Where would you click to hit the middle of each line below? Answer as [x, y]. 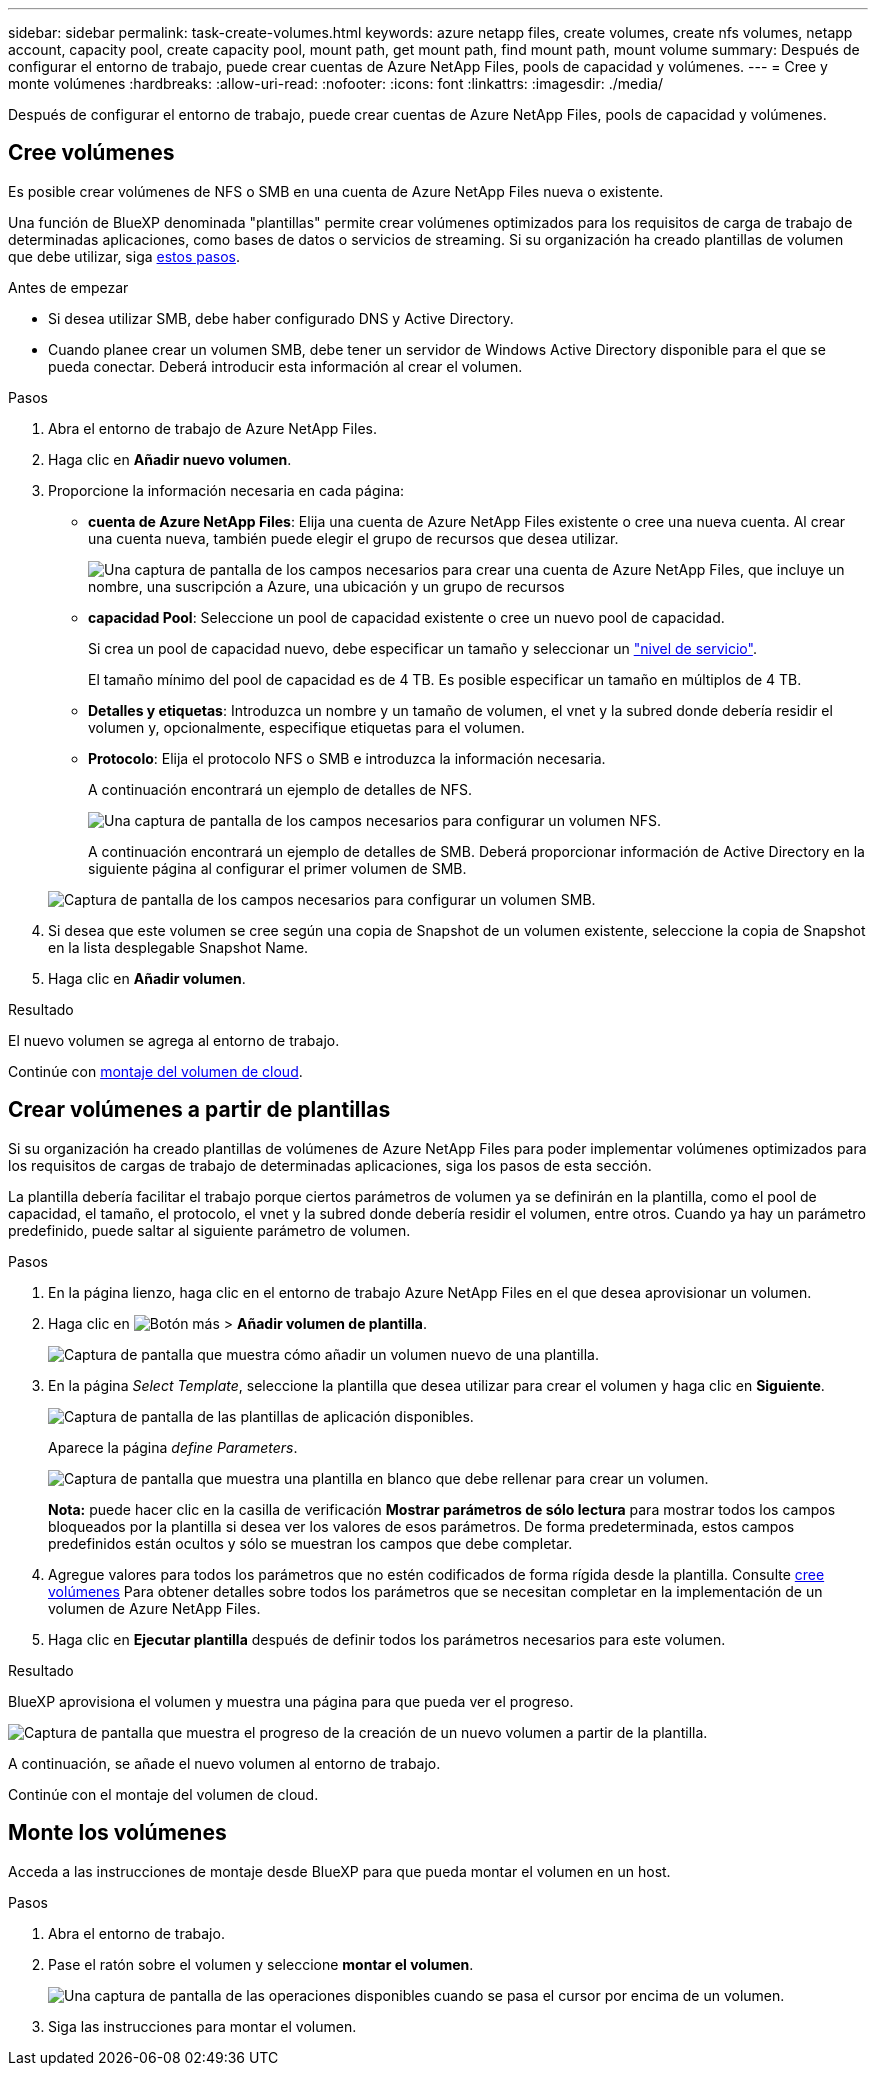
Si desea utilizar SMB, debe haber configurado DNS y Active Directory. [281, 318]
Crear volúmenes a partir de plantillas [199, 1110]
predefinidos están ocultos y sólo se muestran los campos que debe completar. [310, 1543]
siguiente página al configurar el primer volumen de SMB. [277, 868]
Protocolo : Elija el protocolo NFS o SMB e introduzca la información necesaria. [347, 758]
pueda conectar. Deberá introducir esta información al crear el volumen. [285, 366]
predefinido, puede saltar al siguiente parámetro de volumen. [209, 1230]
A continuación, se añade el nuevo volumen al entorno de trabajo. [224, 1763]
